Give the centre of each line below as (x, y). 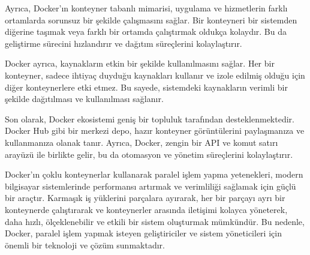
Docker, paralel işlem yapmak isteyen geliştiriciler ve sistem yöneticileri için (143, 233)
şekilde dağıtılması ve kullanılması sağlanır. (84, 99)
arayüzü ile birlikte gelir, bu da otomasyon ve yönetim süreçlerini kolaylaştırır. (149, 154)
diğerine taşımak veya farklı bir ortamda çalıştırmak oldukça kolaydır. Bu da (146, 31)
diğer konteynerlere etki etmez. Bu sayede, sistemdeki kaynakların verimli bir (146, 87)
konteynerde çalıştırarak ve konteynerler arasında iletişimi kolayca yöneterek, (146, 209)
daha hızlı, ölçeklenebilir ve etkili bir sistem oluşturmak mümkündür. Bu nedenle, (155, 221)
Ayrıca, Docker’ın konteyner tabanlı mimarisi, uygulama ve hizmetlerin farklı (146, 8)
